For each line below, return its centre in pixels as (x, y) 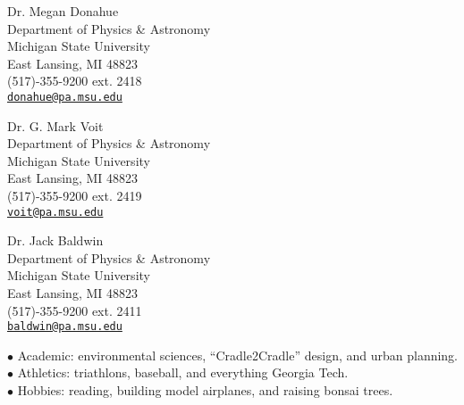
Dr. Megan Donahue (63, 11)
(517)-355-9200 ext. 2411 (75, 310)
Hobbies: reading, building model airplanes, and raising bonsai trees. (205, 390)
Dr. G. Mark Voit (55, 125)
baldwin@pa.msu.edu (65, 327)
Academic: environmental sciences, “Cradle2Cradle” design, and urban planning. (238, 355)
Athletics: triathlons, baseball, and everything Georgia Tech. (183, 372)
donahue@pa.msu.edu (65, 97)
